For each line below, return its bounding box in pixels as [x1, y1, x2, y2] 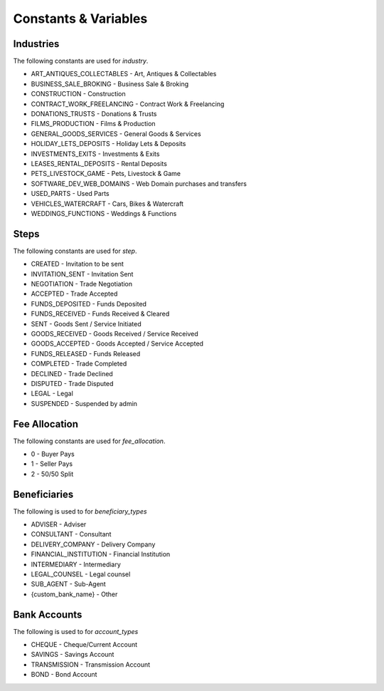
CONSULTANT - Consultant [31, 530, 112, 539]
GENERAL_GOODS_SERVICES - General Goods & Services [31, 129, 202, 138]
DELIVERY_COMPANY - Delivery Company [31, 540, 156, 549]
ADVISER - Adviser [31, 520, 87, 529]
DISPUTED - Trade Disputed [31, 379, 114, 388]
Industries [13, 38, 60, 50]
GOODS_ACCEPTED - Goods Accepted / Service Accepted [31, 339, 204, 348]
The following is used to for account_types [13, 627, 139, 635]
